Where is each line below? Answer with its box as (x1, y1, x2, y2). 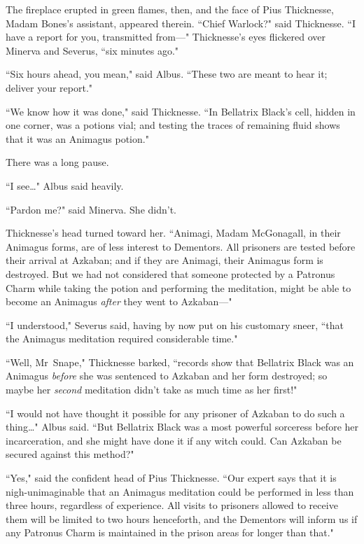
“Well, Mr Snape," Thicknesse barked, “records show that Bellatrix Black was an (6, 354, 354, 369)
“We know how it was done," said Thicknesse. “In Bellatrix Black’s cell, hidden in (6, 104, 356, 118)
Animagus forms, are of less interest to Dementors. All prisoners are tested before (6, 239, 356, 253)
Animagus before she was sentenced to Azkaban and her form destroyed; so (6, 368, 328, 383)
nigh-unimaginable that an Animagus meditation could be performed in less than (6, 484, 354, 498)
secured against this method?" (6, 447, 134, 461)
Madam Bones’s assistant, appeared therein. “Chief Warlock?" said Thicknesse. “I (6, 15, 356, 30)
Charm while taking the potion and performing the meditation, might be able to (6, 280, 351, 295)
